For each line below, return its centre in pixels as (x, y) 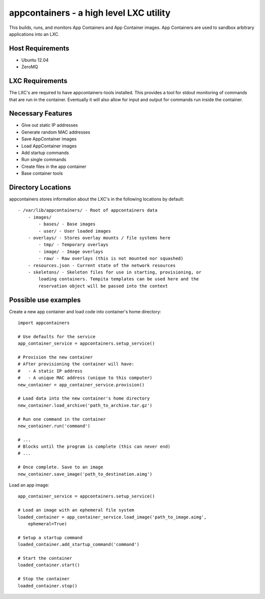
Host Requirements (39, 48)
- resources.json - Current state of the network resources (102, 265)
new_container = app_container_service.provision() (81, 385)
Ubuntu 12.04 (35, 60)
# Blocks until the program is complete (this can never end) (94, 447)
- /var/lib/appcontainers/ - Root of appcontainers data (88, 210)
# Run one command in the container (62, 419)
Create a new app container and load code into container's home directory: (85, 311)
